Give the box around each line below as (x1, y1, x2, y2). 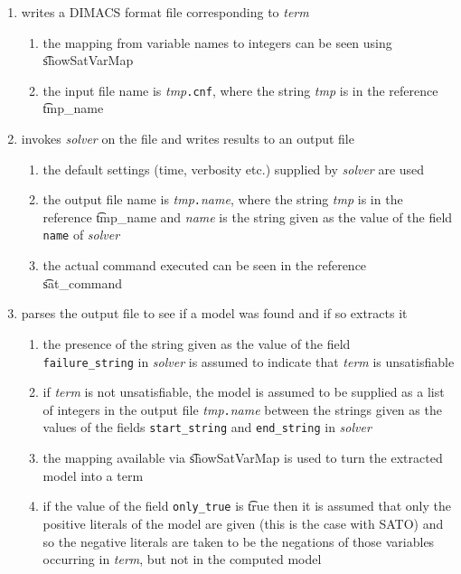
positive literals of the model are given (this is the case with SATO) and (42, 513, 444, 532)
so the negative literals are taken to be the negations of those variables (42, 532, 435, 550)
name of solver (42, 225, 120, 244)
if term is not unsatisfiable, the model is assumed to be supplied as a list (42, 382, 445, 401)
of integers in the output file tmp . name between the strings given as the (42, 400, 442, 419)
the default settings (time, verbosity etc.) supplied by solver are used (42, 159, 425, 178)
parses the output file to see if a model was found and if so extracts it (21, 304, 408, 323)
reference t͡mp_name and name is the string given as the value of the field (42, 207, 453, 226)
